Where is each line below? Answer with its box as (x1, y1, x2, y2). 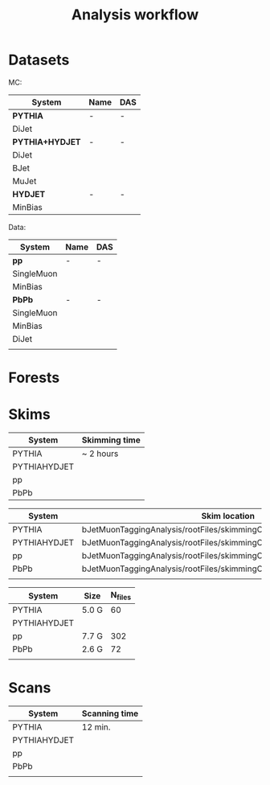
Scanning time (81, 708, 139, 719)
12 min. (81, 721, 111, 733)
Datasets (8, 51, 70, 69)
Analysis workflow (71, 6, 199, 24)
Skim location (201, 511, 256, 522)
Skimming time (81, 434, 141, 446)
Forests (8, 368, 60, 387)
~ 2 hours (81, 448, 119, 459)
